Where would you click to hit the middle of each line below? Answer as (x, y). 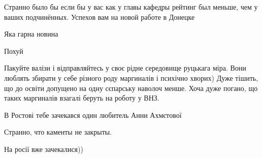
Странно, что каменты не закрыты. (58, 132)
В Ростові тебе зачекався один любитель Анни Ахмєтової (93, 115)
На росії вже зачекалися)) (44, 149)
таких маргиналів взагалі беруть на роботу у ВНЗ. (82, 98)
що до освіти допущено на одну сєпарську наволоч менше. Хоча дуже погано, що (131, 88)
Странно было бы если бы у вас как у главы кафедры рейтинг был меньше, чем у (131, 7)
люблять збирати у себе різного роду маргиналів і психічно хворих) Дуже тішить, (131, 77)
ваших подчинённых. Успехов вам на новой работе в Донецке (100, 17)
